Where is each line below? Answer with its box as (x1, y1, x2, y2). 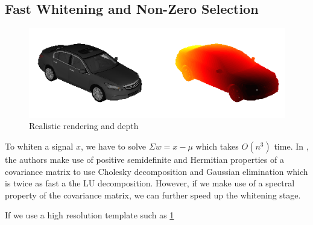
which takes (195, 139, 239, 152)
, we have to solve (80, 139, 147, 152)
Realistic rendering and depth (29, 119, 139, 132)
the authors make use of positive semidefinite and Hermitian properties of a (5, 153, 284, 165)
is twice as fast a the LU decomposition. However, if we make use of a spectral (5, 177, 295, 189)
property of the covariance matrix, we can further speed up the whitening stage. (5, 188, 301, 201)
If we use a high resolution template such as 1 (5, 209, 174, 221)
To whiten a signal (5, 139, 74, 152)
